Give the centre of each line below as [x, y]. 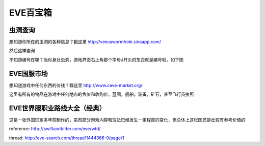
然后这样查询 [22, 51]
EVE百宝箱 [30, 13]
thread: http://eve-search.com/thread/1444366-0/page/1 [67, 138]
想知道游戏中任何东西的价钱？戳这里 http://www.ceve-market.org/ [76, 85]
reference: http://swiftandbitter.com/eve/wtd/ [55, 129]
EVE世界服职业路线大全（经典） [57, 108]
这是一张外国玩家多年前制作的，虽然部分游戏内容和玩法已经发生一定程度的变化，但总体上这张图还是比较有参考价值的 [127, 120]
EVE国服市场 [28, 73]
